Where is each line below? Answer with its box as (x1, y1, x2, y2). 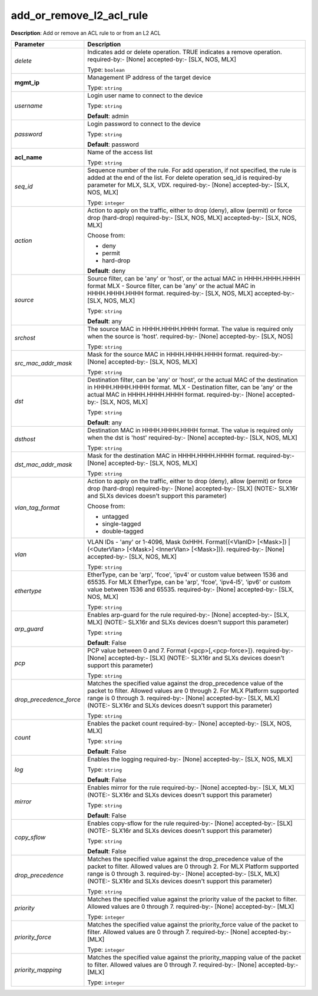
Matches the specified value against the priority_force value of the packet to (87, 920, 299, 928)
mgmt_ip (14, 78, 40, 87)
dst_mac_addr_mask (14, 460, 72, 469)
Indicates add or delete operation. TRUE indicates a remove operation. (87, 48, 283, 56)
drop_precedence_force (14, 695, 81, 704)
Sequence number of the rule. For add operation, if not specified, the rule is (87, 166, 297, 174)
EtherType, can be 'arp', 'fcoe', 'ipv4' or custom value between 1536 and (87, 570, 289, 579)
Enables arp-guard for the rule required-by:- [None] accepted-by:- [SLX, (87, 611, 290, 619)
